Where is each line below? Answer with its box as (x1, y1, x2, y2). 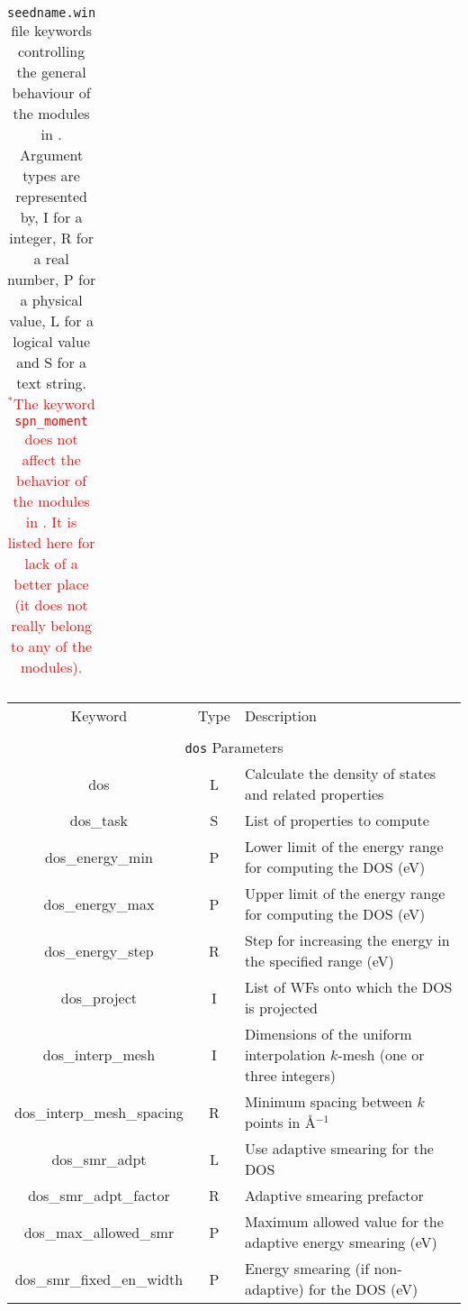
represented (15, 186, 87, 206)
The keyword (13, 393, 95, 414)
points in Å (244, 1112, 316, 1132)
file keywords (11, 20, 93, 41)
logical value (13, 331, 90, 352)
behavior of (15, 470, 87, 490)
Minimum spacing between (244, 1091, 413, 1112)
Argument (19, 144, 84, 165)
